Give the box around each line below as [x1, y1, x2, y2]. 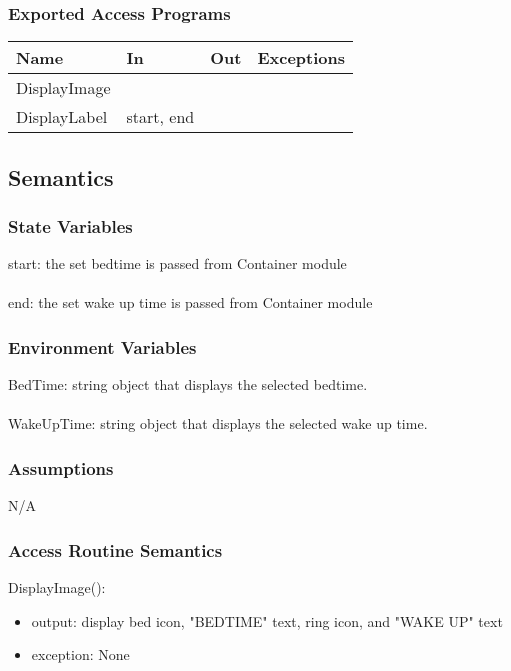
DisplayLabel [16, 105, 108, 129]
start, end [126, 105, 195, 129]
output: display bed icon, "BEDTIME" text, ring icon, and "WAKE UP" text [31, 610, 503, 631]
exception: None [31, 644, 130, 665]
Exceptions [257, 46, 346, 70]
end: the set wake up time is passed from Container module [8, 292, 373, 313]
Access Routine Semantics [8, 537, 223, 562]
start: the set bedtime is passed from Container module [8, 253, 347, 274]
